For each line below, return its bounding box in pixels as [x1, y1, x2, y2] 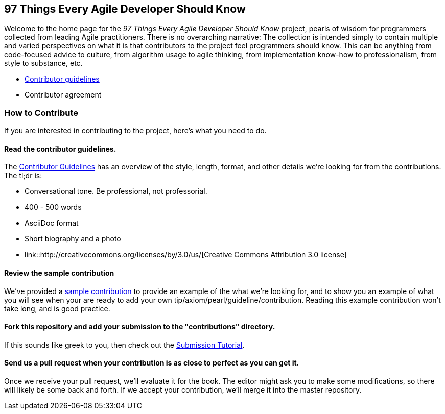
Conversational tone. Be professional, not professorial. [25, 187, 207, 196]
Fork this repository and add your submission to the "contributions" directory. [4, 322, 275, 331]
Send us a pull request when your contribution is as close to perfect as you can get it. [4, 358, 299, 368]
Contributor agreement [25, 90, 102, 100]
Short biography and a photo [25, 234, 121, 243]
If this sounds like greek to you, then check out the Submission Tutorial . [4, 340, 245, 349]
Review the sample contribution [4, 269, 114, 277]
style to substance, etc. [4, 59, 83, 68]
